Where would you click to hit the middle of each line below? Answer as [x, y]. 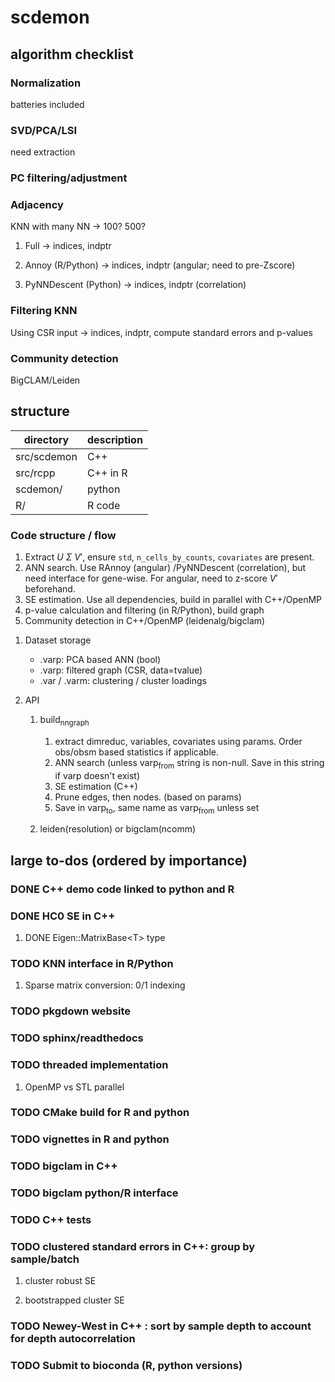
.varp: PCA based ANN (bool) [100, 660]
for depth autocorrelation [73, 1339]
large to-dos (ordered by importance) [129, 860]
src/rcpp [35, 473]
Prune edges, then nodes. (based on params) [148, 797]
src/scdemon [46, 456]
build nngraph [64, 721]
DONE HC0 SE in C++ [63, 916]
